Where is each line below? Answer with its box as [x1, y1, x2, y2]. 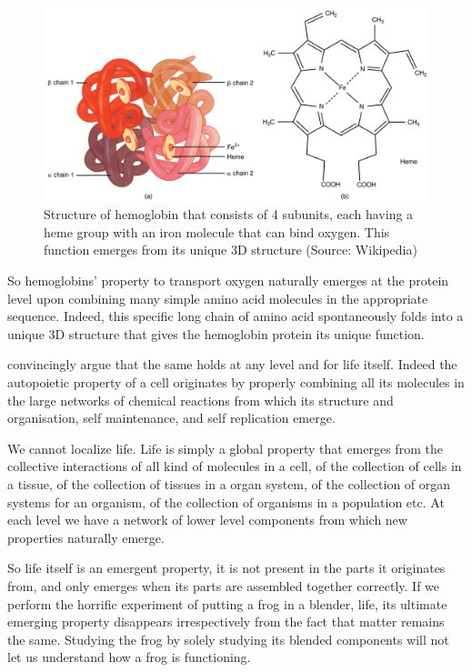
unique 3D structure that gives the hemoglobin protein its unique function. [7, 324, 425, 343]
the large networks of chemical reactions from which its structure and [7, 390, 394, 409]
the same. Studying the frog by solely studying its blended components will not [7, 629, 449, 648]
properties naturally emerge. [7, 527, 165, 547]
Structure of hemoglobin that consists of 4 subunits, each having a [44, 205, 414, 224]
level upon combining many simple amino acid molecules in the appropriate [7, 288, 428, 307]
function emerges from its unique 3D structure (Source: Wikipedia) [44, 240, 417, 259]
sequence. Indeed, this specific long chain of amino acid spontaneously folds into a [7, 306, 464, 326]
